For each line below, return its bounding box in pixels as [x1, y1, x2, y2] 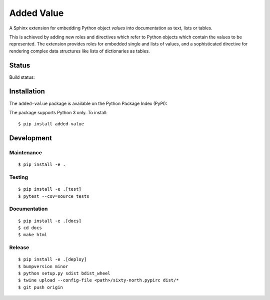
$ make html [18, 232, 47, 238]
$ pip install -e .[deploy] [18, 257, 87, 262]
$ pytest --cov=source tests [18, 193, 89, 199]
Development [9, 134, 52, 142]
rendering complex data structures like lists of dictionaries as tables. [9, 48, 150, 54]
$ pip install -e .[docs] [18, 218, 82, 224]
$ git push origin [18, 285, 63, 290]
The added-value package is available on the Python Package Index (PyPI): [9, 100, 167, 106]
